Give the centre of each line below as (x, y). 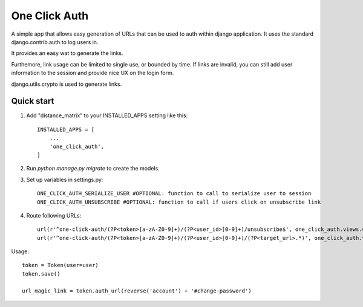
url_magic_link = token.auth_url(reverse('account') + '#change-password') (137, 291)
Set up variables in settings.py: (65, 179)
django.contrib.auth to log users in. (55, 42)
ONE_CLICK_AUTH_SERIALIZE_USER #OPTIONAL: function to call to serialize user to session (174, 194)
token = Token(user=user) (60, 265)
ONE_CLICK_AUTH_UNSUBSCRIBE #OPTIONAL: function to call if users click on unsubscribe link (179, 202)
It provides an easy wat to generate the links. (67, 53)
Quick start (33, 101)
